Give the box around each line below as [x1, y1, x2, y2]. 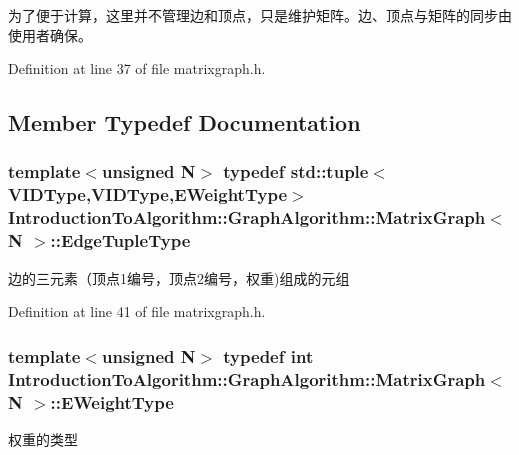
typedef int [223, 343, 314, 368]
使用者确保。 [8, 24, 92, 45]
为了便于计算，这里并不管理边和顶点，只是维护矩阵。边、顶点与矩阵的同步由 [8, 5, 512, 25]
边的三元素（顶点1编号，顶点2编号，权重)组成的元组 [8, 267, 350, 288]
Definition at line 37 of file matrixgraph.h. [8, 58, 266, 79]
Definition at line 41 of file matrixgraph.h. [8, 301, 266, 322]
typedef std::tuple [223, 159, 369, 184]
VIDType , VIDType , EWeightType [8, 182, 288, 207]
